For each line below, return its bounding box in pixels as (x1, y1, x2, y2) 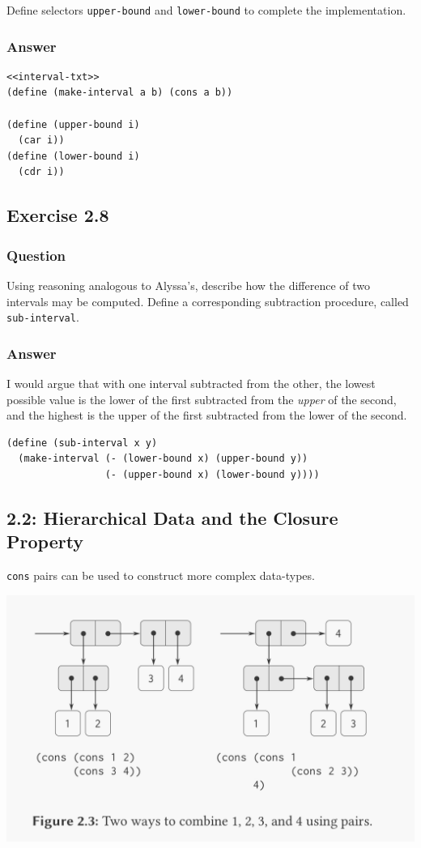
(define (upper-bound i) (6, 118, 140, 130)
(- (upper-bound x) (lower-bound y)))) (104, 469, 320, 481)
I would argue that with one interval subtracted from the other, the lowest (6, 375, 376, 392)
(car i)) (18, 134, 65, 147)
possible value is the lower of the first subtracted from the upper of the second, (6, 390, 397, 407)
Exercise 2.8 (6, 202, 109, 228)
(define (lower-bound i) (6, 150, 140, 162)
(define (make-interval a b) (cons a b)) (6, 87, 233, 99)
